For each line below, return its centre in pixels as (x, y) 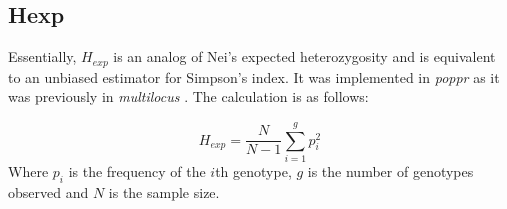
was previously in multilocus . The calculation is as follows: (188, 96)
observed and (48, 191)
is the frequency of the (137, 170)
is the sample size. (164, 191)
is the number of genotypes (390, 170)
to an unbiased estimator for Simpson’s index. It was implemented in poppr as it (254, 76)
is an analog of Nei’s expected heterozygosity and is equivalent (304, 56)
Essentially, (42, 56)
